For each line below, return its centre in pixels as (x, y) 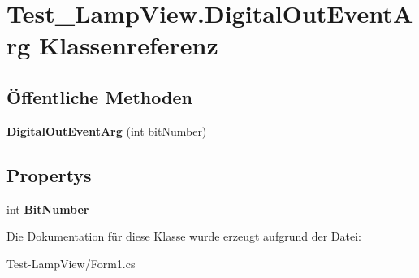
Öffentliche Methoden (99, 96)
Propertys (49, 174)
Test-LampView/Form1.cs (71, 263)
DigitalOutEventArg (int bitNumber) (107, 130)
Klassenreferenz (129, 45)
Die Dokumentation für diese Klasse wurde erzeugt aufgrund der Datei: (184, 236)
